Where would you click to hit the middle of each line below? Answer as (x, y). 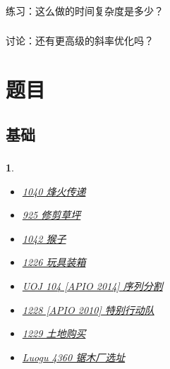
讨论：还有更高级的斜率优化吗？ (80, 41)
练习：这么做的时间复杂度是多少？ (85, 10)
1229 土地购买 (54, 333)
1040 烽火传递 (54, 191)
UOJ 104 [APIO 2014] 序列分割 (92, 286)
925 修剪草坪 (51, 215)
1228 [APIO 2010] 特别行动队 (88, 309)
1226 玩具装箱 (54, 262)
